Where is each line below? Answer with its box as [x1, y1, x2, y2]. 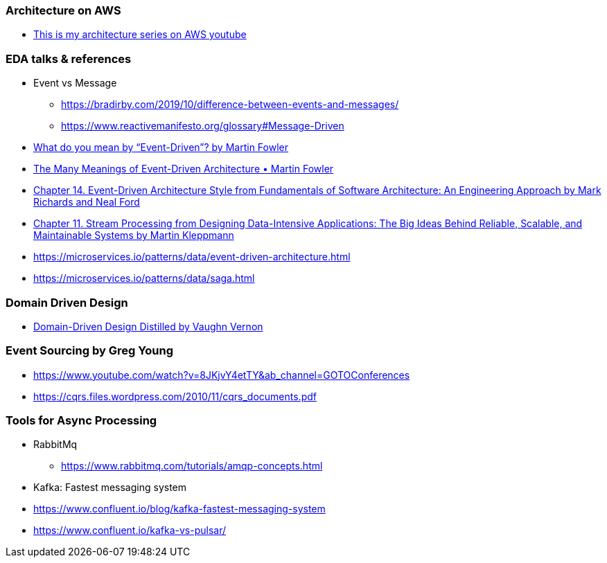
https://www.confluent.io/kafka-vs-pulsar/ [33, 524, 227, 537]
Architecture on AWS [6, 3, 121, 17]
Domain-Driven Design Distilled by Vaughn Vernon [33, 320, 263, 332]
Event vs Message [33, 77, 117, 89]
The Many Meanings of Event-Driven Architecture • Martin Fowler [33, 163, 334, 175]
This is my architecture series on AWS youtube [33, 28, 247, 41]
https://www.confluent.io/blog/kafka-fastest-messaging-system [33, 503, 326, 515]
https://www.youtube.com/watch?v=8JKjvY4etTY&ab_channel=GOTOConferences [33, 368, 410, 381]
